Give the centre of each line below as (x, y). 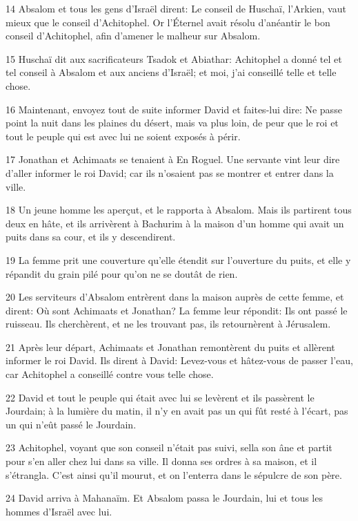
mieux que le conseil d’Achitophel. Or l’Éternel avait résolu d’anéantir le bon (168, 22)
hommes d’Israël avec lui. (59, 511)
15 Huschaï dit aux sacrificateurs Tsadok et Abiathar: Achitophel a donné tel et (174, 58)
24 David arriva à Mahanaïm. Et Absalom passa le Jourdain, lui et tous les (164, 498)
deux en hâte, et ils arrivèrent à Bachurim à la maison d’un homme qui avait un (175, 223)
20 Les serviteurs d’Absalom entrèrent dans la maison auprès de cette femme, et (175, 297)
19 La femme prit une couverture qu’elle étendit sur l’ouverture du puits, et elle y (178, 259)
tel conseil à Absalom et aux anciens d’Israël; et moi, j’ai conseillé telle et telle (171, 72)
